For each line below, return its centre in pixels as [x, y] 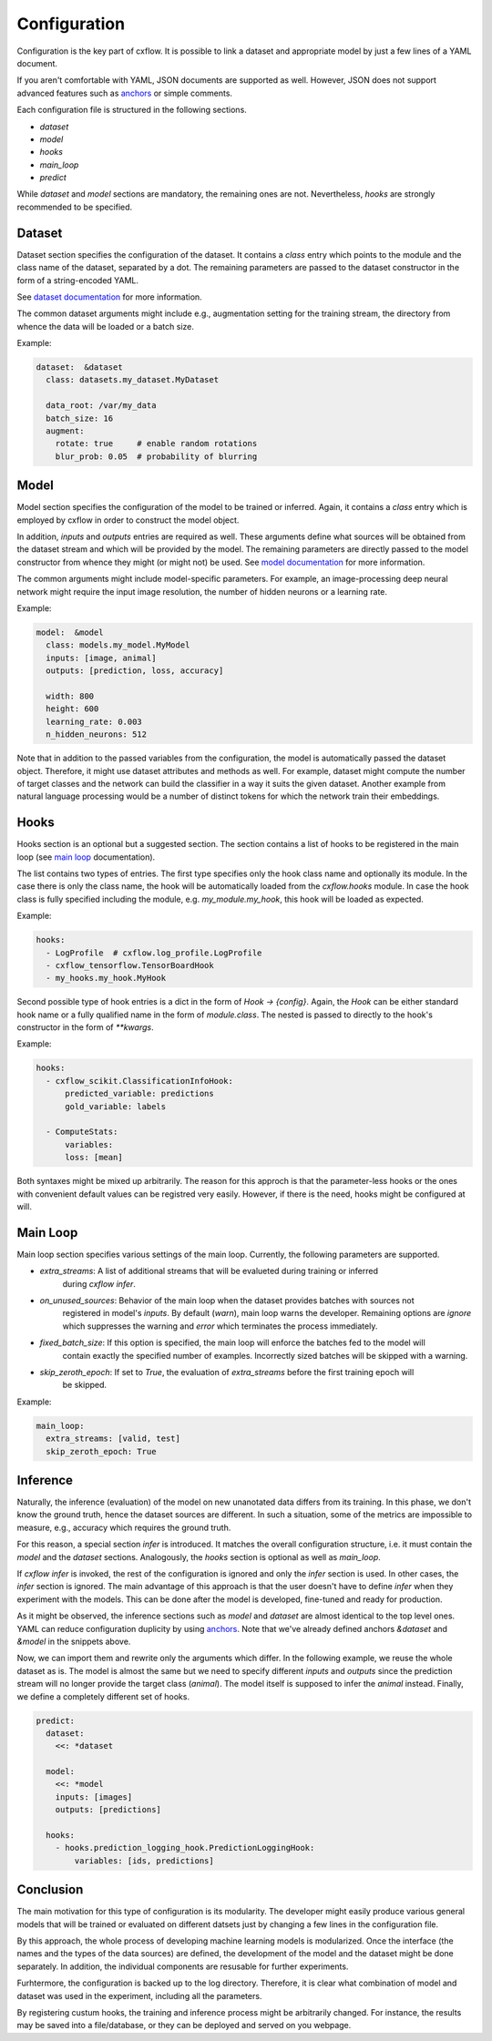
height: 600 [72, 709]
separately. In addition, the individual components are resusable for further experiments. [183, 1966]
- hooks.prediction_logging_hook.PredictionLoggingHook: [185, 1848]
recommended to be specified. [75, 207]
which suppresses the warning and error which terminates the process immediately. [220, 1326]
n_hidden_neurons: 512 [97, 735]
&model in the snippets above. [74, 1641]
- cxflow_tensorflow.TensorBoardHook [130, 965]
